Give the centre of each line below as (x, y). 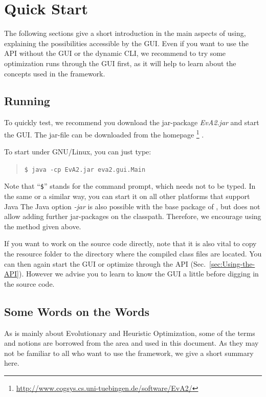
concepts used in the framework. (55, 73)
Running (27, 101)
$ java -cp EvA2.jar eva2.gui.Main (85, 170)
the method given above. (43, 226)
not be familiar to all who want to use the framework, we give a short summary (129, 353)
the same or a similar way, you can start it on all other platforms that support (127, 196)
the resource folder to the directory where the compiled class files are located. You (133, 254)
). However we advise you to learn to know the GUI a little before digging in (139, 274)
